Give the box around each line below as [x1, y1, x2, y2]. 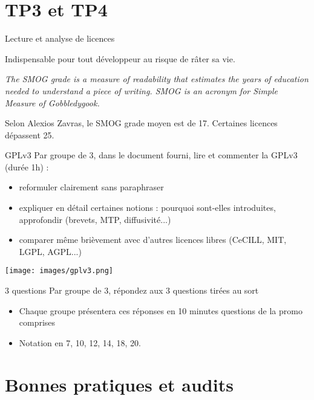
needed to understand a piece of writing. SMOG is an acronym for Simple [5, 84, 278, 97]
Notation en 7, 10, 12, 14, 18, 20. [19, 336, 141, 349]
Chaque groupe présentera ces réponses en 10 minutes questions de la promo [19, 304, 303, 317]
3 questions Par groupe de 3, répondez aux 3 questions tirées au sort [5, 284, 259, 297]
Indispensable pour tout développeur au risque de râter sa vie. [5, 52, 235, 65]
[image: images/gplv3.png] [5, 266, 113, 276]
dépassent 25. [5, 128, 54, 141]
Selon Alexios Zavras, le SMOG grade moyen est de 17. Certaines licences [5, 117, 278, 129]
